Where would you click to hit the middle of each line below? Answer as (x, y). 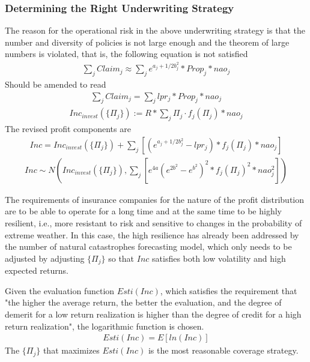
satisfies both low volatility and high (219, 258)
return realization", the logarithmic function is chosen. (105, 326)
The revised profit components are (68, 129)
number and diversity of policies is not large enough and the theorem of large (147, 42)
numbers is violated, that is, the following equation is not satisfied (126, 54)
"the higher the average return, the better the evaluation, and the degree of (143, 302)
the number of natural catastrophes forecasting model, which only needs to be (148, 246)
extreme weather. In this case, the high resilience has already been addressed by (152, 234)
